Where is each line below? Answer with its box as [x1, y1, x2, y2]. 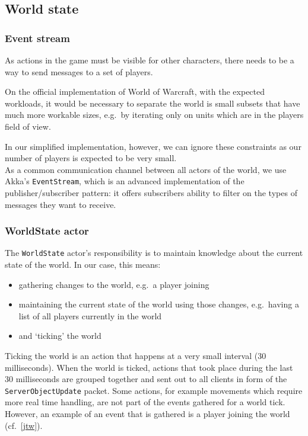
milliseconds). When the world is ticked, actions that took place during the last [5, 361, 293, 373]
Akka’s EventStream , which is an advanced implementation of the [5, 175, 245, 187]
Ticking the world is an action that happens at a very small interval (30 [5, 350, 266, 362]
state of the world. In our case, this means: [5, 258, 161, 271]
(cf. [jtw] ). [5, 419, 43, 431]
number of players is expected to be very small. [5, 152, 177, 164]
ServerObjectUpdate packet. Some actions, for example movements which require [5, 384, 303, 396]
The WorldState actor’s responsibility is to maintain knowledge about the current [5, 246, 303, 259]
